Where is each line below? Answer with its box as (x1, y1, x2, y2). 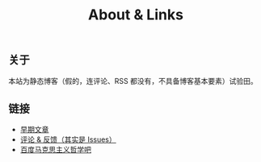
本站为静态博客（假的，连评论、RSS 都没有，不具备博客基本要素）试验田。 (8, 76, 258, 85)
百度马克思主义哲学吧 (19, 145, 91, 155)
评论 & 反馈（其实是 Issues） (19, 135, 116, 144)
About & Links (87, 6, 184, 24)
